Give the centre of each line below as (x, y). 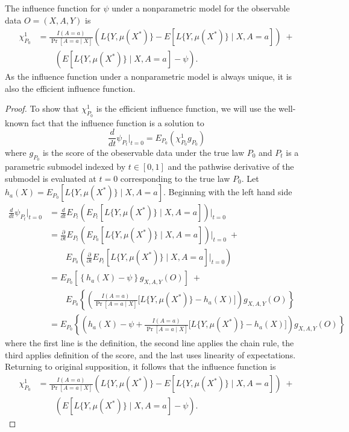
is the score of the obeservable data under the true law (143, 152)
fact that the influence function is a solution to (118, 122)
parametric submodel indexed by (65, 166)
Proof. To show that (42, 108)
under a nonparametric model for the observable (201, 8)
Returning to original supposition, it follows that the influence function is (140, 366)
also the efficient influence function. (70, 88)
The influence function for (53, 8)
